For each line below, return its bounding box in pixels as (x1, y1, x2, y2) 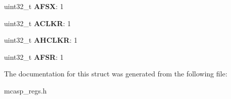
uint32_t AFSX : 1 (4, 1, 64, 11)
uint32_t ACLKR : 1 (4, 18, 71, 28)
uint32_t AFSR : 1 (4, 51, 64, 62)
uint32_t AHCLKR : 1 (4, 35, 78, 45)
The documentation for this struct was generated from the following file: (4, 68, 227, 79)
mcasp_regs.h (4, 85, 47, 95)
